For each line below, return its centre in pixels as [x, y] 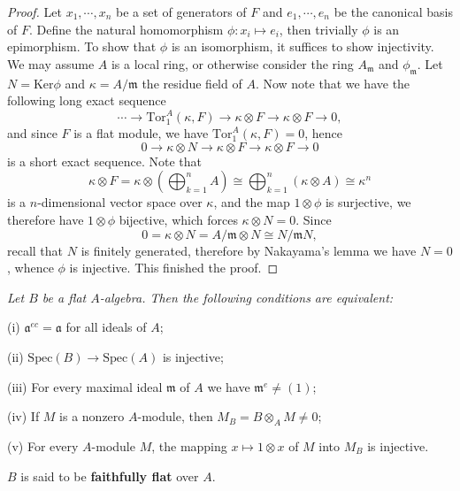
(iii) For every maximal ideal [85, 386]
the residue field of [192, 83]
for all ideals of [106, 327]
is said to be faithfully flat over [110, 476]
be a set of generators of [181, 12]
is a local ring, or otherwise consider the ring [232, 63]
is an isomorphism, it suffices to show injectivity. [303, 46]
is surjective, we [368, 202]
